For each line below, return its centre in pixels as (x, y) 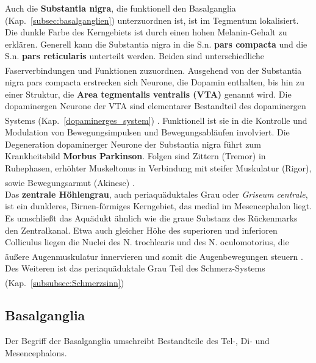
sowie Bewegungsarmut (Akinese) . (70, 182)
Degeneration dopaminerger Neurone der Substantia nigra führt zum (133, 144)
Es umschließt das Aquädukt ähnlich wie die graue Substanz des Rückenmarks (151, 218)
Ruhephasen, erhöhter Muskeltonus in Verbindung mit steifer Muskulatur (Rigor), (158, 168)
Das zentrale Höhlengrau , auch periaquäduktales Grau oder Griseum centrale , (156, 194)
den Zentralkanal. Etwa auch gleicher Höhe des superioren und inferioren (141, 230)
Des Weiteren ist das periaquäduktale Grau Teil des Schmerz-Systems (135, 268)
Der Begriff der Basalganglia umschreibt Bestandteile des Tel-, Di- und (137, 341)
